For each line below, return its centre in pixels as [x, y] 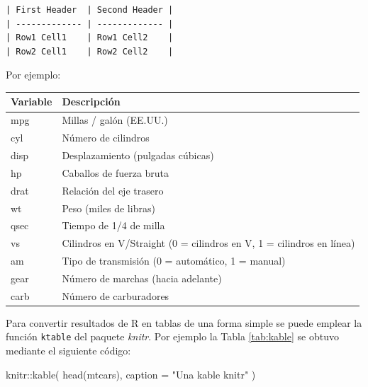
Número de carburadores [116, 295]
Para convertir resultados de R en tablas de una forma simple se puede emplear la [184, 322]
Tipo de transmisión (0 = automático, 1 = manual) [174, 261]
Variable [32, 102]
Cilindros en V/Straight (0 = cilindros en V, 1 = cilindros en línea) [208, 243]
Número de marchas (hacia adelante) [142, 278]
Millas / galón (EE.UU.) [115, 120]
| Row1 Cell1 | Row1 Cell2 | [90, 38]
